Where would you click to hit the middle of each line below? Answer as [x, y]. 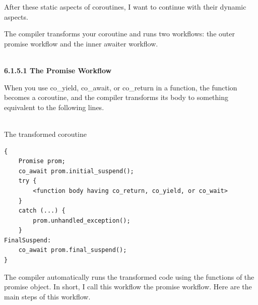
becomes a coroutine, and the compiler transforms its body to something [116, 97]
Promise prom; [42, 161]
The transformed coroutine [45, 134]
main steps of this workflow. [47, 296]
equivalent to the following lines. [54, 107]
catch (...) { [42, 211]
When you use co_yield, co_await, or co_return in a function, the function [121, 87]
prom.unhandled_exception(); [82, 220]
